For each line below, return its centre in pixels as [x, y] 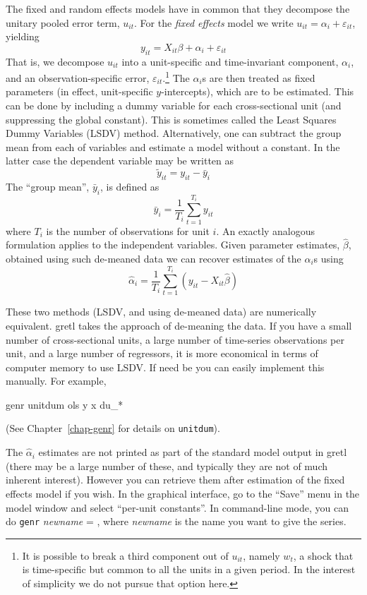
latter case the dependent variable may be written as [120, 161]
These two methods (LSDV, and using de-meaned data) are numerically [161, 312]
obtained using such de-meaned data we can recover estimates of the [154, 258]
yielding [23, 36]
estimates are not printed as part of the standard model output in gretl [193, 452]
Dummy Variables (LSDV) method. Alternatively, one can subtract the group [174, 133]
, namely [261, 555]
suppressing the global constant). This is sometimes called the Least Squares [171, 119]
